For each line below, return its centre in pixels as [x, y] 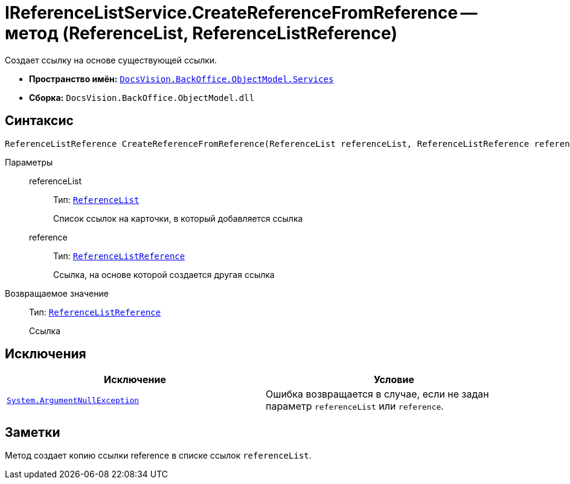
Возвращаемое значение [57, 293]
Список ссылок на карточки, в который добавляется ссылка [178, 218]
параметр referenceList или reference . [355, 406]
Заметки [33, 432]
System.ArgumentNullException [73, 400]
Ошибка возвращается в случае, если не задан [377, 394]
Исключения [46, 354]
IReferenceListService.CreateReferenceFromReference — [241, 13]
